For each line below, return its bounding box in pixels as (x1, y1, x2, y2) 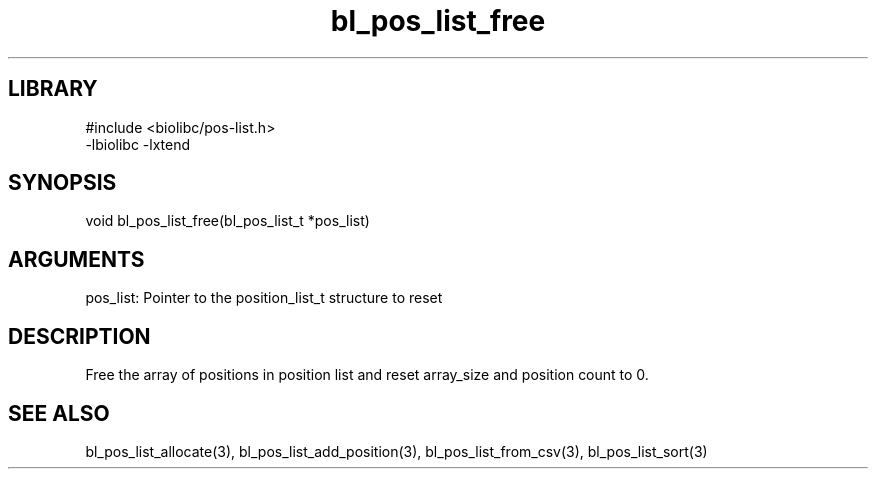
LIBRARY (8, 76, 98, 102)
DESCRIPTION (8, 323, 151, 349)
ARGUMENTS (8, 246, 145, 272)
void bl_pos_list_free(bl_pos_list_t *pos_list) (85, 212, 370, 230)
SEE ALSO (8, 400, 110, 426)
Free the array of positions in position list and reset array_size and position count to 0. (85, 366, 649, 384)
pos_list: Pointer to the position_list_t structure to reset (85, 289, 443, 307)
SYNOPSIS (8, 170, 117, 196)
